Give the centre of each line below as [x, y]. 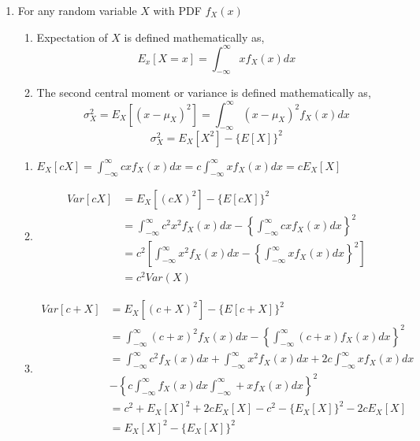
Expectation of [72, 37]
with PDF [177, 10]
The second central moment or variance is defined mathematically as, [204, 93]
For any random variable [77, 10]
